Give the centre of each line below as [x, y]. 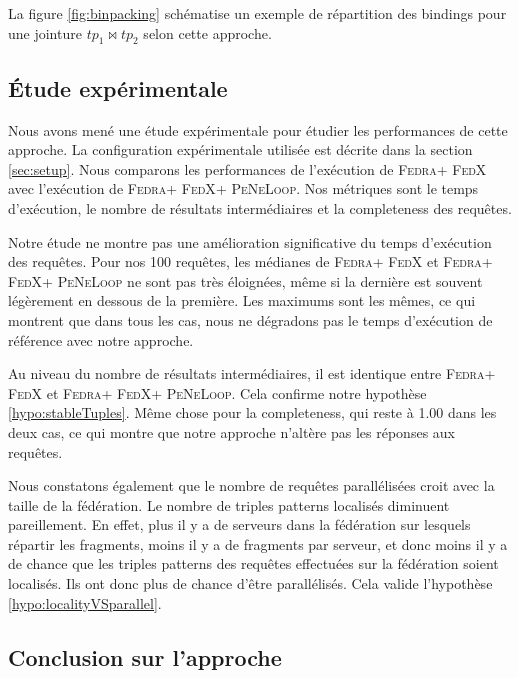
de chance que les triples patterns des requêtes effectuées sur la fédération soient [253, 563]
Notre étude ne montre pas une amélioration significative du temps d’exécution [250, 241]
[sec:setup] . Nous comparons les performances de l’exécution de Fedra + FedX [247, 168]
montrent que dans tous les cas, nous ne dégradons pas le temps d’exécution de [250, 319]
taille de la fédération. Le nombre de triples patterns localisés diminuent [229, 504]
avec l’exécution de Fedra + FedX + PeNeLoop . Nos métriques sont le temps [243, 188]
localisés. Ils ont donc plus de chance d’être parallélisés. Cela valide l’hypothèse [250, 583]
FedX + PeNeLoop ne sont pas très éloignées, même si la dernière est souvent [245, 280]
